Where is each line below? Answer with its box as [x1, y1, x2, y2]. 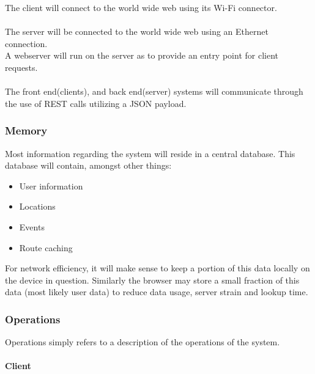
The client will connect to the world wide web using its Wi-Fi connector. [5, 1, 277, 13]
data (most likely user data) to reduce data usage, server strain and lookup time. [5, 285, 308, 298]
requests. [5, 61, 38, 73]
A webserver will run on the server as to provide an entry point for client [5, 49, 278, 62]
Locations [19, 200, 56, 213]
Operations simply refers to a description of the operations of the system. [5, 335, 280, 348]
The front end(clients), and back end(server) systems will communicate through [5, 85, 303, 98]
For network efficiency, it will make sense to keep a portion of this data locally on [5, 262, 310, 274]
